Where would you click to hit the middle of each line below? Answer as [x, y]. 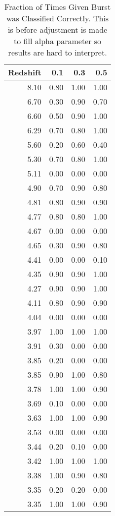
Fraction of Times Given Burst [58, 7]
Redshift [25, 72]
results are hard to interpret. [57, 52]
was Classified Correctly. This [58, 18]
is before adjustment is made [58, 29]
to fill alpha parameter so [58, 41]
